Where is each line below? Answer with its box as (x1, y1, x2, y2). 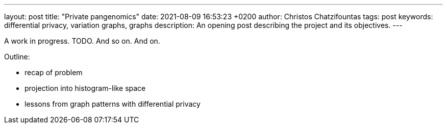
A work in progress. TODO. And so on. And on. (4, 37, 160, 45)
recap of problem (24, 68, 83, 77)
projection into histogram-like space (24, 84, 146, 92)
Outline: (4, 52, 30, 61)
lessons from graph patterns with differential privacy (24, 100, 201, 108)
